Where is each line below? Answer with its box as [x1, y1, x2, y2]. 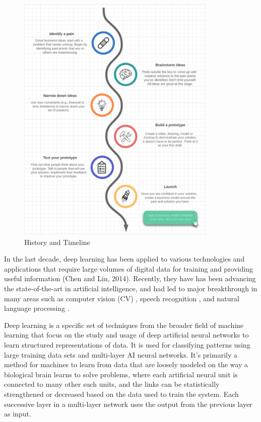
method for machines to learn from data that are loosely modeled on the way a [4, 359, 248, 370]
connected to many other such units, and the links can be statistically [4, 379, 220, 389]
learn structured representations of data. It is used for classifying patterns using [4, 339, 250, 350]
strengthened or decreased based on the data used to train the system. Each [4, 388, 239, 399]
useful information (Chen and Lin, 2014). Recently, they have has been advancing [4, 273, 256, 284]
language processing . [4, 303, 70, 313]
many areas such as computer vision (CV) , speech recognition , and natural [4, 293, 239, 303]
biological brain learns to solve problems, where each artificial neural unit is [4, 369, 238, 379]
